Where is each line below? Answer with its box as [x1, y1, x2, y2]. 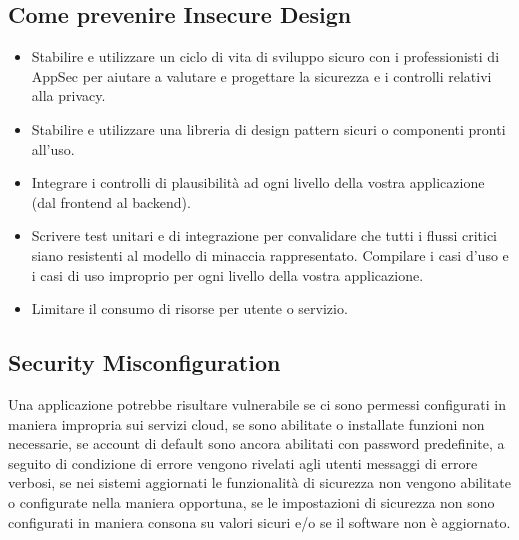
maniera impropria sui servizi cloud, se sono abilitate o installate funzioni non [8, 413, 485, 434]
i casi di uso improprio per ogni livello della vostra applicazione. [31, 264, 424, 285]
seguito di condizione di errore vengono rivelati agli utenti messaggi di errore [8, 452, 478, 473]
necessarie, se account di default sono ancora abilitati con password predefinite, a [8, 433, 505, 454]
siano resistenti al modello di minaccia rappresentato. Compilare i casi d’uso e [31, 244, 509, 265]
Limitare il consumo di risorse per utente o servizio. [31, 298, 348, 319]
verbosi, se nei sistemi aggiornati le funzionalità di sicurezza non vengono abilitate [8, 472, 511, 493]
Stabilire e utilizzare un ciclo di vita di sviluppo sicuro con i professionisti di [31, 46, 500, 67]
